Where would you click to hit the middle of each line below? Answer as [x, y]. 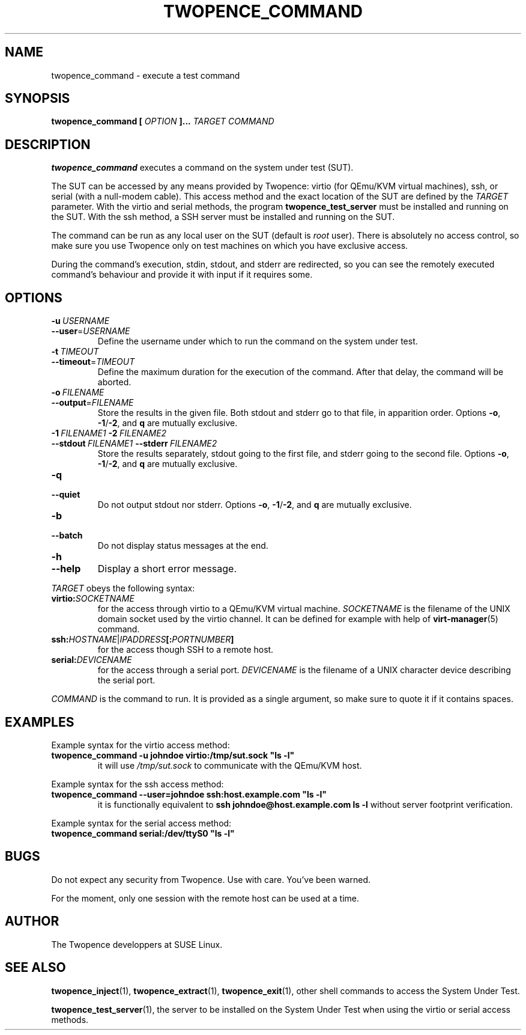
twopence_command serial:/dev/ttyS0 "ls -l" [143, 833]
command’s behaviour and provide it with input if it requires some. [182, 275]
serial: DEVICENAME [92, 660]
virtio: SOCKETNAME [93, 599]
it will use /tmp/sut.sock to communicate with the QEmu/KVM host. [230, 765]
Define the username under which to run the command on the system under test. [258, 341]
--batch [67, 536]
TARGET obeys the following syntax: [123, 588]
